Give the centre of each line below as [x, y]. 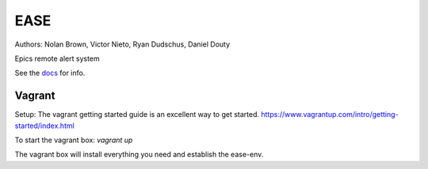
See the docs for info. [50, 73]
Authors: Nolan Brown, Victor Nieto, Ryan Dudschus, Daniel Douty [122, 44]
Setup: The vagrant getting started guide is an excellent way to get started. [137, 115]
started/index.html [44, 126]
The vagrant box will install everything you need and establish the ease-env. [139, 155]
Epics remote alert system [57, 58]
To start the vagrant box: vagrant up [74, 140]
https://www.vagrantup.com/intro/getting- [330, 115]
